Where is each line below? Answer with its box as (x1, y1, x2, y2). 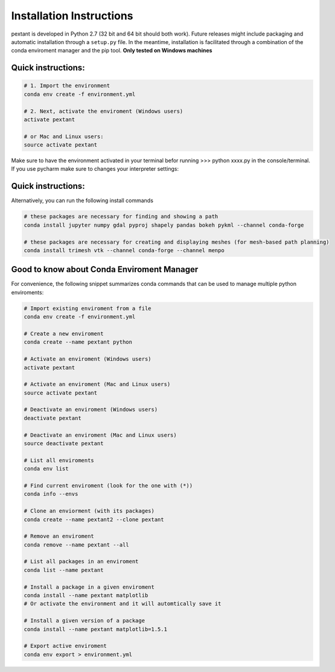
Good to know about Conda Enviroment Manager (11, 264, 199, 274)
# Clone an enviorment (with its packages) (24, 507, 155, 515)
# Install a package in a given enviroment (24, 583, 155, 591)
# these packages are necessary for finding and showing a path (24, 213, 219, 220)
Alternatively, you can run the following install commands (11, 197, 154, 204)
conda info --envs (24, 490, 78, 498)
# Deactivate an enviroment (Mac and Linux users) (24, 431, 177, 439)
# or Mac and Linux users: (24, 133, 104, 140)
